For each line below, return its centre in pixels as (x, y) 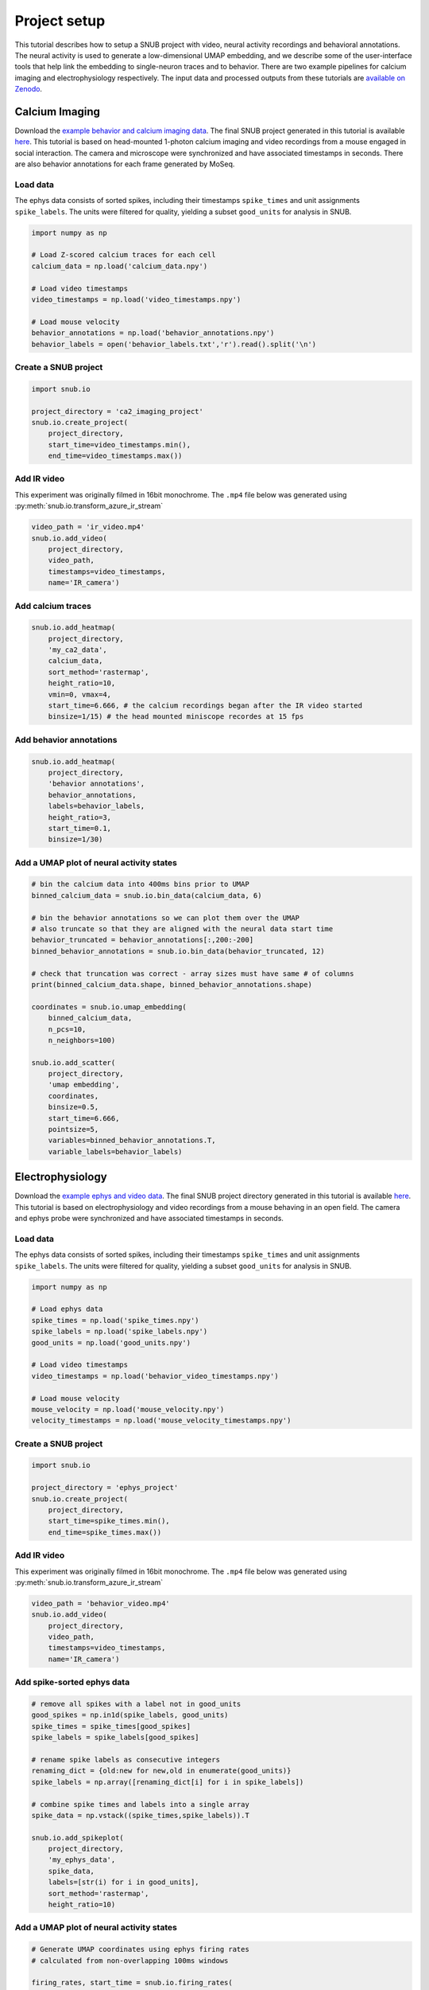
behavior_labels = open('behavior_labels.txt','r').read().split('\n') (174, 344)
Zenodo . (29, 89)
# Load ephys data (67, 1309)
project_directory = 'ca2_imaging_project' (118, 411)
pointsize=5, (73, 1130)
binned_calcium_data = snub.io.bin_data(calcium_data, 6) (147, 895)
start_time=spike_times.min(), (109, 1521)
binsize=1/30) (75, 839)
